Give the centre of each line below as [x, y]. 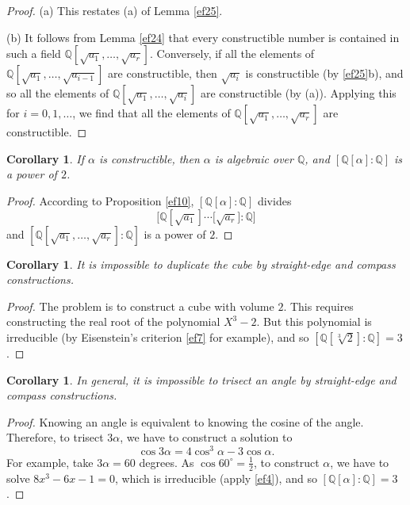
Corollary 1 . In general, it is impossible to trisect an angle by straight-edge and [201, 379]
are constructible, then [163, 73]
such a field [34, 54]
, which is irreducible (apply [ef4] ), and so [216, 478]
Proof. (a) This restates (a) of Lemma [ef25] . [115, 10]
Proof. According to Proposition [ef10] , [100, 200]
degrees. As [167, 462]
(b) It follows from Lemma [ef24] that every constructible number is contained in [203, 37]
